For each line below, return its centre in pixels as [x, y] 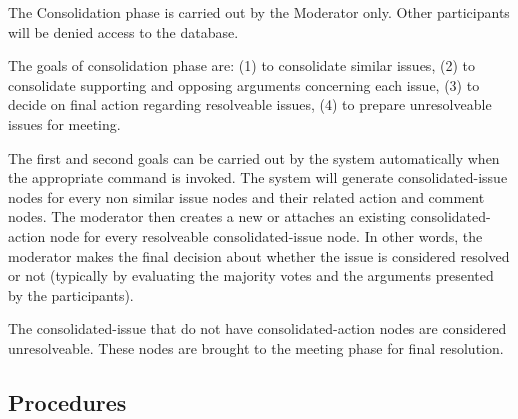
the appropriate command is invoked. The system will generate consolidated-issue [258, 177]
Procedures [67, 401]
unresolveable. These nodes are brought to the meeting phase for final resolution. [256, 347]
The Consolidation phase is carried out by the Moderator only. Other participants [259, 12]
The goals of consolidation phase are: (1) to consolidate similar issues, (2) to [241, 65]
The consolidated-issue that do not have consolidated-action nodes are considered [257, 328]
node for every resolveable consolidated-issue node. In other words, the [266, 235]
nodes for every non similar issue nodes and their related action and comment [246, 196]
